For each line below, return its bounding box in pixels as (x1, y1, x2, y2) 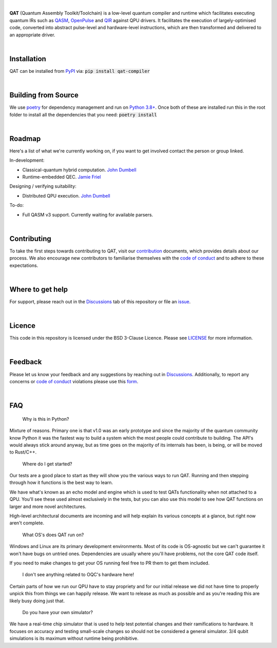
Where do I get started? (22, 461, 72, 467)
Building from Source (9, 91, 79, 100)
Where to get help (9, 285, 68, 293)
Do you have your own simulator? (22, 609, 93, 615)
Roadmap (9, 134, 41, 143)
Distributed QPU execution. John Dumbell (22, 192, 110, 199)
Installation (9, 54, 46, 63)
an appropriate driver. (9, 31, 55, 38)
